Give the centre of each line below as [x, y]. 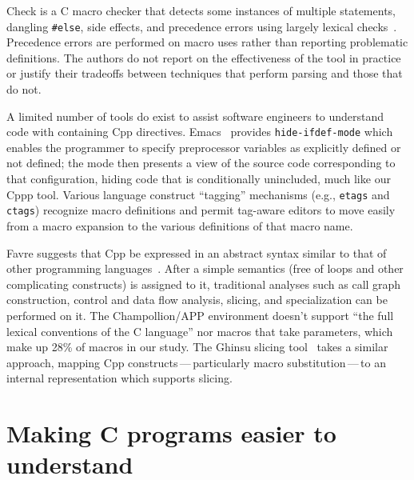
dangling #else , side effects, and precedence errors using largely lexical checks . [202, 26]
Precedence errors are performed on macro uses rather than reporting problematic [207, 42]
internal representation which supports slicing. [119, 378]
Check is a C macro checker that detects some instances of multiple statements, [201, 10]
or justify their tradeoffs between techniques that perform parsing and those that [205, 73]
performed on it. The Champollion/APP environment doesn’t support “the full [200, 315]
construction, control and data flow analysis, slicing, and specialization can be [197, 300]
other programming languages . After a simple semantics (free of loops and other [205, 268]
